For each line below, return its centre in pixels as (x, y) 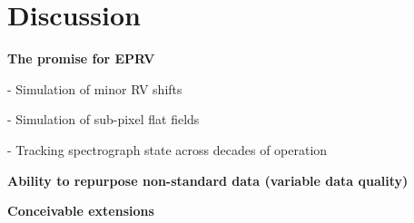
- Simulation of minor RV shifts (95, 88)
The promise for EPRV (81, 58)
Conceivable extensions (81, 211)
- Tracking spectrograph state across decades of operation (168, 149)
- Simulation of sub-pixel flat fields (103, 119)
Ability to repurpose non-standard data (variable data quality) (208, 180)
